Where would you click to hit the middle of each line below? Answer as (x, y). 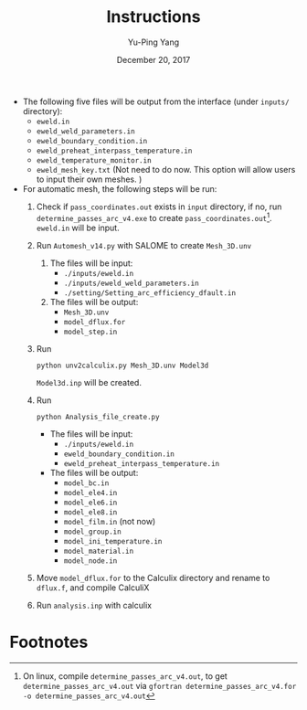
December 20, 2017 (153, 59)
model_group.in (92, 532)
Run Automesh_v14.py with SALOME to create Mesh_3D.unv (144, 245)
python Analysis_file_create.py (98, 417)
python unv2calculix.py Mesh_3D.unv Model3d (122, 366)
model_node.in (90, 561)
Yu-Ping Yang (153, 42)
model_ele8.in (90, 512)
